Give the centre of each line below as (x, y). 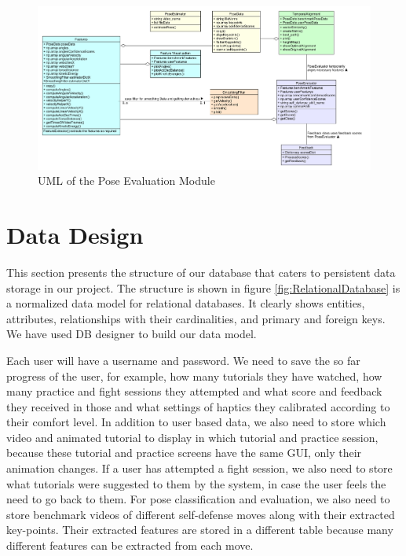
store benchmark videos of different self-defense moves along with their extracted (201, 514)
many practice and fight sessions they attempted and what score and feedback (194, 391)
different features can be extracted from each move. (130, 545)
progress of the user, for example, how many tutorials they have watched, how (194, 376)
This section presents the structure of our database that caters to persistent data (201, 272)
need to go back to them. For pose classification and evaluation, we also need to (198, 499)
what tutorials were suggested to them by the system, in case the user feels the (196, 483)
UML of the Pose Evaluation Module (126, 180)
